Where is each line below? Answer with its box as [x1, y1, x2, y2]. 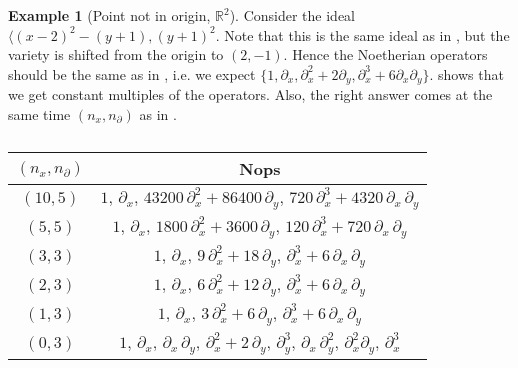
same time [8, 103, 71, 124]
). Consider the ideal [229, 5, 355, 25]
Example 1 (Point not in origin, [8, 5, 211, 25]
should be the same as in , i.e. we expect [8, 63, 256, 84]
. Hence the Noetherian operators [283, 44, 488, 65]
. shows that [429, 63, 504, 84]
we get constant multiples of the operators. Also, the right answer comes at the [8, 84, 493, 105]
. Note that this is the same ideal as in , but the [215, 24, 510, 45]
